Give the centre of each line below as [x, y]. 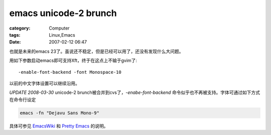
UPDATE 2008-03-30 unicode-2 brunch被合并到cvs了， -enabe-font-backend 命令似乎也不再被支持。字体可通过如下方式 [135, 92]
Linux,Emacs [62, 35]
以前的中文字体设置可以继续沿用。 [44, 83]
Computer [59, 28]
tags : [15, 35]
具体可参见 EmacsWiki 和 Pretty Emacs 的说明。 [59, 126]
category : [20, 28]
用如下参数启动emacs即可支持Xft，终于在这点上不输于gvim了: [73, 61]
